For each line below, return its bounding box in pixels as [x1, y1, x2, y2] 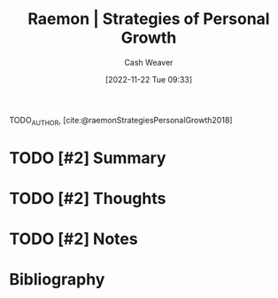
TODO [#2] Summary [9, 147, 166, 168]
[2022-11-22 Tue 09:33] [104, 74, 193, 84]
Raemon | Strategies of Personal [27, 9, 270, 29]
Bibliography [9, 270, 105, 290]
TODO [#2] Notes [9, 229, 139, 249]
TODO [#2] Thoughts [9, 189, 166, 208]
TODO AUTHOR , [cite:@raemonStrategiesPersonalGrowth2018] [9, 114, 233, 128]
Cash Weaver [124, 57, 174, 67]
